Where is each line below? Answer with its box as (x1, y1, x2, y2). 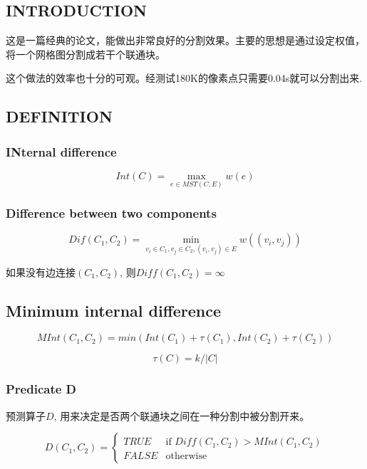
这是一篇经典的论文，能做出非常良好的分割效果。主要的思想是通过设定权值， (6, 33, 365, 48)
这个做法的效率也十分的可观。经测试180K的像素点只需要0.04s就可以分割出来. (6, 70, 363, 85)
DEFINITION (6, 105, 113, 127)
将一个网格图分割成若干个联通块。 (6, 46, 165, 61)
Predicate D (6, 380, 77, 398)
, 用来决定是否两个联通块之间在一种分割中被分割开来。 (53, 408, 310, 423)
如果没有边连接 (6, 264, 76, 279)
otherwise (165, 451, 207, 462)
